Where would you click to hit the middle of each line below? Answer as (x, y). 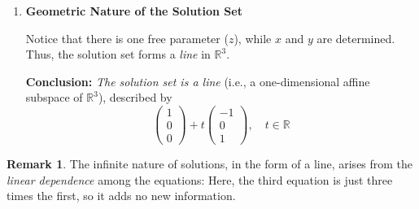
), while (253, 38)
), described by (135, 97)
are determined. (356, 38)
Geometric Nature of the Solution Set (134, 11)
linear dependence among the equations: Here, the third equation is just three (200, 179)
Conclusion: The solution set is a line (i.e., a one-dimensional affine (198, 81)
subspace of (54, 97)
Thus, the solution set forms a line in (118, 54)
